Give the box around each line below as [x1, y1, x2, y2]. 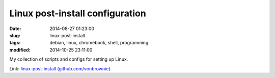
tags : [9, 40, 21, 46]
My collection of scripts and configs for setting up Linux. [9, 56, 128, 62]
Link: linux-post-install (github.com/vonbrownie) [9, 65, 111, 71]
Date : [9, 25, 21, 32]
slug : [9, 32, 20, 38]
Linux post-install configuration [9, 8, 146, 19]
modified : [9, 46, 31, 53]
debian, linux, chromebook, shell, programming [49, 40, 149, 46]
